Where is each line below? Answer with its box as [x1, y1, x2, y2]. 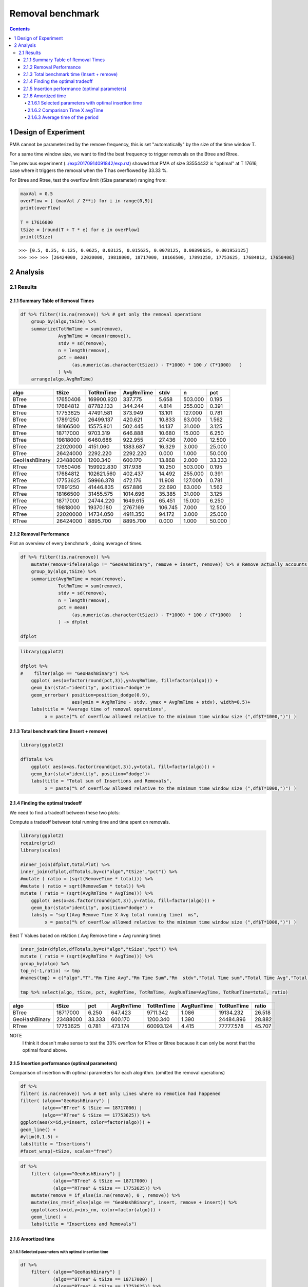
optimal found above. [22, 1047, 67, 1053]
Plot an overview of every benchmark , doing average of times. [9, 541, 143, 547]
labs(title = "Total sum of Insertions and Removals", [31, 778, 172, 784]
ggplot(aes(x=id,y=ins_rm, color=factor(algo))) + [31, 1207, 161, 1212]
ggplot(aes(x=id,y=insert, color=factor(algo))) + [20, 1120, 151, 1125]
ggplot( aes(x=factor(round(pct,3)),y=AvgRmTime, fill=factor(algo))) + [31, 677, 218, 683]
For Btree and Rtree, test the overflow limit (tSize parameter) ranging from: [9, 177, 167, 183]
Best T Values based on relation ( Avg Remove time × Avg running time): [9, 932, 162, 938]
